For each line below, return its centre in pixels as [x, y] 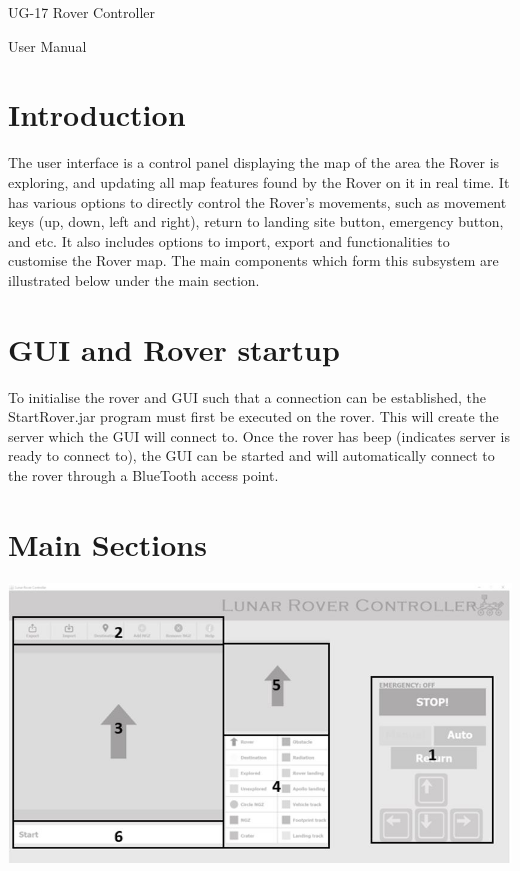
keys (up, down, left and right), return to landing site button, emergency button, [256, 221]
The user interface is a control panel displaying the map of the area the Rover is [254, 162]
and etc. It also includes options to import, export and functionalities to [229, 240]
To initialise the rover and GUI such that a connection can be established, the [247, 396]
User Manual [47, 45]
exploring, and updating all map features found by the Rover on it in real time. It [259, 181]
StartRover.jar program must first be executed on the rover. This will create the [253, 416]
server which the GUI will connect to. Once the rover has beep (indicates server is [259, 435]
